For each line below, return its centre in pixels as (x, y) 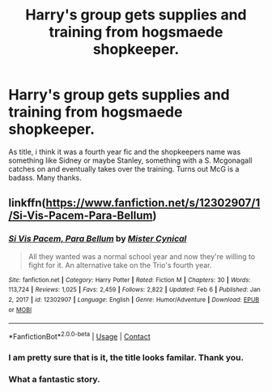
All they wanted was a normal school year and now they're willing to (142, 256)
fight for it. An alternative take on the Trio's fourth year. (120, 265)
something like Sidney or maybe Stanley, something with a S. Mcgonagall (130, 160)
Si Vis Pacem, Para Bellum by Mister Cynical (98, 239)
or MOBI (20, 309)
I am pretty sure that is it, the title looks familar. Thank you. (126, 357)
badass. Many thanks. (45, 177)
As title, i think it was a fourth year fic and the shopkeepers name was (125, 151)
